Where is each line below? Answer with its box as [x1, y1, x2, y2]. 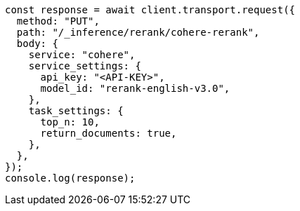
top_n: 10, [40, 116, 100, 128]
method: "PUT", [16, 15, 100, 27]
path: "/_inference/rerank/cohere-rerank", [16, 27, 260, 38]
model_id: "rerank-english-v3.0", [40, 83, 230, 94]
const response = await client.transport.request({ [5, 4, 296, 15]
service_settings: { [28, 60, 141, 72]
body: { [16, 38, 58, 49]
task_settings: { [28, 105, 124, 116]
